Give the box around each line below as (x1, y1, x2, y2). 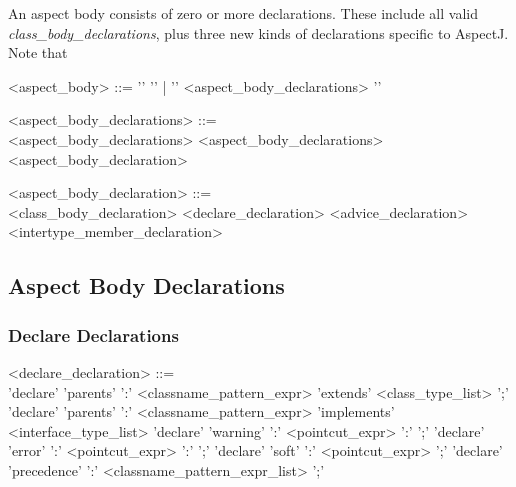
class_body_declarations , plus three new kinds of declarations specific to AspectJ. (8, 22, 509, 43)
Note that (8, 42, 68, 63)
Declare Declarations (8, 322, 179, 347)
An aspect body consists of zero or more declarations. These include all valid (8, 3, 478, 23)
